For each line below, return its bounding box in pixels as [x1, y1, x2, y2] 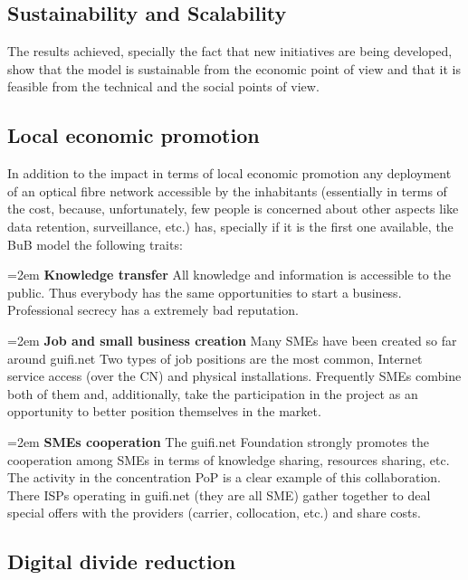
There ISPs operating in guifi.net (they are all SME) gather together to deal [7, 485, 431, 504]
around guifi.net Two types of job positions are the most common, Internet [7, 348, 423, 367]
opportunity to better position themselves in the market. [7, 402, 321, 421]
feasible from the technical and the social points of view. [7, 77, 320, 96]
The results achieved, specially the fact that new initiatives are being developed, [7, 42, 453, 61]
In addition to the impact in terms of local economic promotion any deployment [7, 164, 452, 183]
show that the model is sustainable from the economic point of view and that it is [7, 59, 461, 78]
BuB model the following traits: [7, 234, 183, 253]
